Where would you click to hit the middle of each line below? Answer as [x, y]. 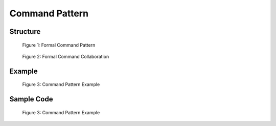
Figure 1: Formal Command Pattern [59, 45]
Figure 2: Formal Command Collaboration [66, 56]
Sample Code [31, 99]
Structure [25, 31]
